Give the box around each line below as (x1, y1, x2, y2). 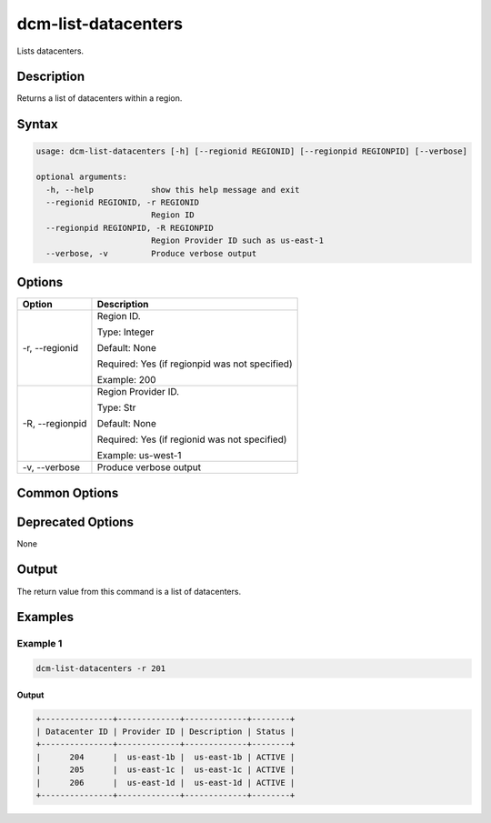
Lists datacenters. (16, 45, 85, 56)
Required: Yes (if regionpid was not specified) (96, 357, 293, 370)
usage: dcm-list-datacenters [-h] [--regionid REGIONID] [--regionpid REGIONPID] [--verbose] (35, 146, 468, 156)
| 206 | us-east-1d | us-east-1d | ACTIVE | (35, 778, 296, 788)
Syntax (16, 116, 58, 132)
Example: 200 (96, 374, 156, 386)
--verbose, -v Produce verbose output (45, 248, 257, 258)
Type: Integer (96, 326, 155, 338)
